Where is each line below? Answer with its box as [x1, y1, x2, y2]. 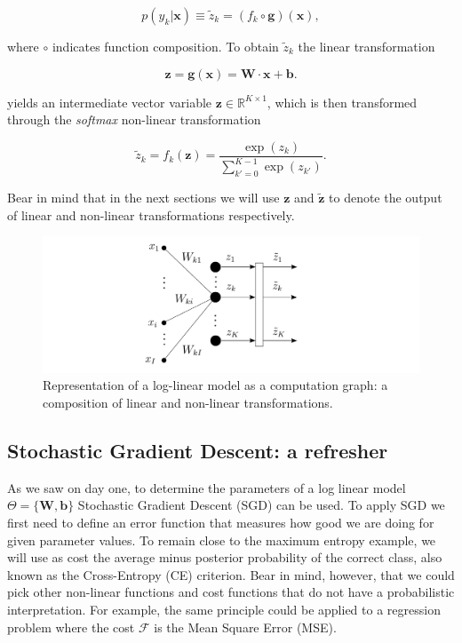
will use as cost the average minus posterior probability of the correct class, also [7, 548, 442, 567]
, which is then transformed [267, 92, 418, 111]
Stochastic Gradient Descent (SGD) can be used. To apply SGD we [77, 496, 445, 514]
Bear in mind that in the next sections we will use [7, 187, 280, 206]
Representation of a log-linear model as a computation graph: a [43, 376, 388, 394]
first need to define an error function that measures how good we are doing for [7, 512, 434, 531]
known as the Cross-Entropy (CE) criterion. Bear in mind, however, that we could [7, 565, 455, 583]
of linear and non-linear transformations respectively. [7, 205, 295, 224]
